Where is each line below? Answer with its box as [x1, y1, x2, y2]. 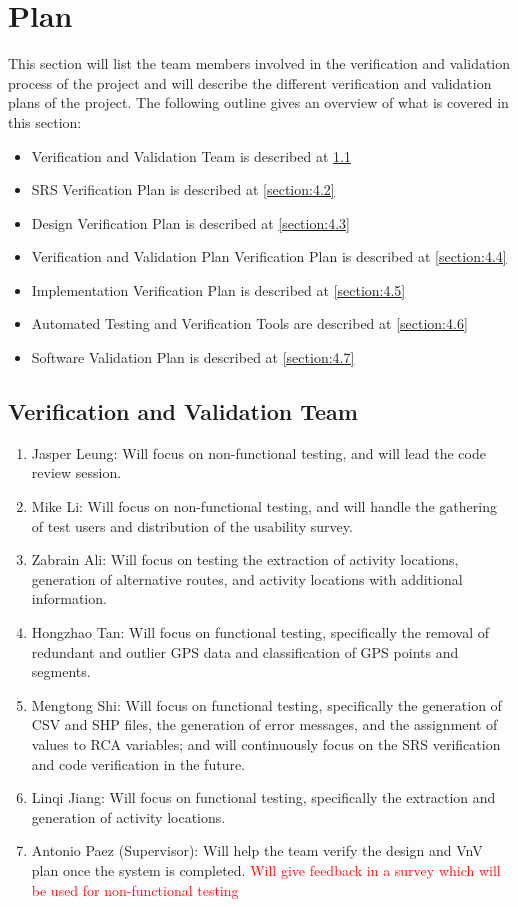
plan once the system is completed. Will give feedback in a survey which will [31, 859, 501, 880]
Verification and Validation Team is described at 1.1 [31, 145, 351, 166]
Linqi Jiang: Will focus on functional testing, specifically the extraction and [31, 787, 496, 808]
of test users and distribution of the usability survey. [31, 515, 353, 536]
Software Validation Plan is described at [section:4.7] [31, 347, 355, 368]
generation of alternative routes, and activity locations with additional [31, 568, 463, 589]
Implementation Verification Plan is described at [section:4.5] [31, 279, 406, 300]
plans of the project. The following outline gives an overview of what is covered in [8, 92, 509, 113]
